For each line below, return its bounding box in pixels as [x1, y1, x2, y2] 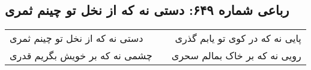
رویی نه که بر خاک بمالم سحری [171, 48, 301, 63]
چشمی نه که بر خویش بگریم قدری [10, 48, 152, 63]
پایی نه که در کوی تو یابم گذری [175, 31, 301, 45]
